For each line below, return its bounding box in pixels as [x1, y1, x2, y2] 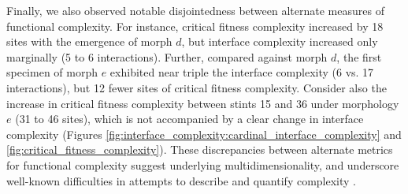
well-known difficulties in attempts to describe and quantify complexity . [6, 172, 357, 188]
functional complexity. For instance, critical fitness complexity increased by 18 [6, 17, 384, 34]
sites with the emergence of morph [6, 33, 172, 50]
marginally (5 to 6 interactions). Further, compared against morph [6, 48, 328, 65]
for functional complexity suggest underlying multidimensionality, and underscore [6, 156, 399, 173]
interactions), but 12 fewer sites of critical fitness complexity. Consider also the [6, 79, 387, 95]
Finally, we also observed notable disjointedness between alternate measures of [6, 2, 384, 18]
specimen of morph [6, 64, 98, 80]
